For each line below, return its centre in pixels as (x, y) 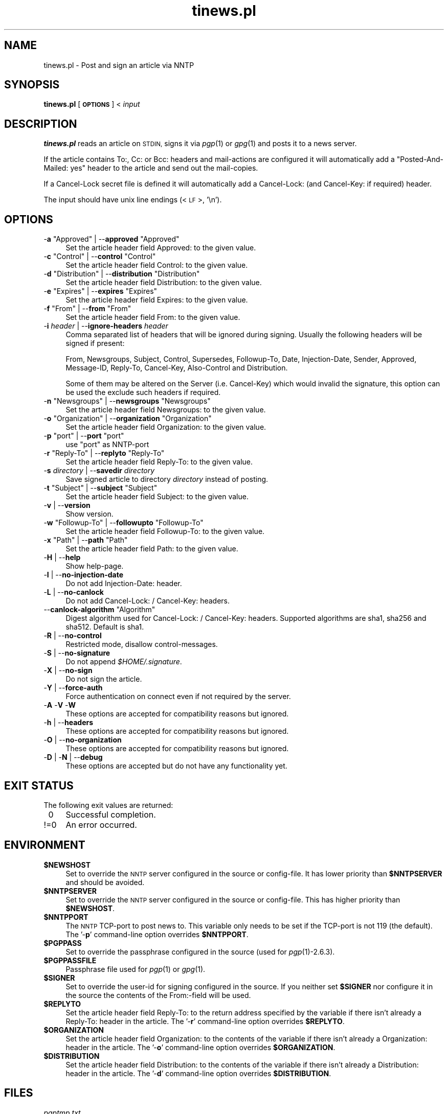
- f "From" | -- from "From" (87, 309)
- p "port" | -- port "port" (84, 436)
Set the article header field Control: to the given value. (157, 265)
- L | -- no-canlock (74, 592)
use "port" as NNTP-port (107, 445)
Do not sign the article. (104, 679)
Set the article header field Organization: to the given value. (166, 427)
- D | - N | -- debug (73, 757)
